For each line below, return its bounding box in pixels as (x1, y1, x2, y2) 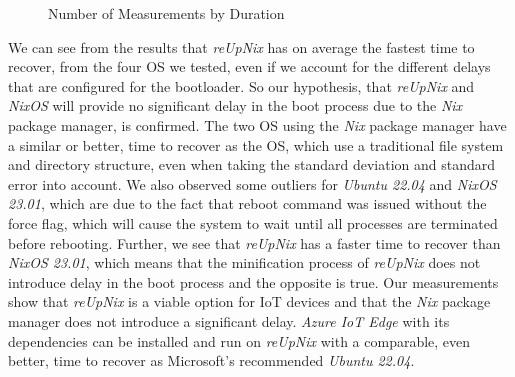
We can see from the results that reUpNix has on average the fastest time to (8, 36, 475, 57)
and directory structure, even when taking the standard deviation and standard (8, 154, 496, 175)
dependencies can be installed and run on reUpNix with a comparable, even (8, 330, 471, 351)
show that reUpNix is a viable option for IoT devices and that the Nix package (8, 291, 491, 312)
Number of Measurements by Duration (48, 3, 285, 23)
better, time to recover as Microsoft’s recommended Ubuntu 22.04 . (8, 350, 415, 371)
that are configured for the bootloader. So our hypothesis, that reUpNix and (8, 75, 475, 96)
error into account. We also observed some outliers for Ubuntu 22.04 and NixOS (8, 173, 497, 194)
